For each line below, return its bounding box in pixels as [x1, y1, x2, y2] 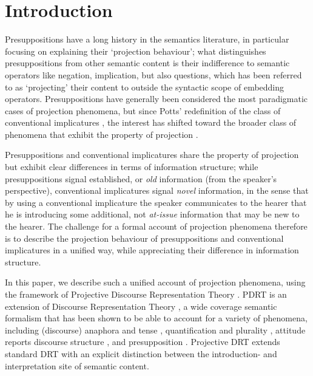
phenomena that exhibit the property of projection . [5, 128, 198, 140]
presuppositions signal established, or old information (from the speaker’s [5, 172, 277, 185]
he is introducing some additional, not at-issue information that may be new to [5, 208, 300, 220]
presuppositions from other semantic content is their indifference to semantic [5, 56, 290, 69]
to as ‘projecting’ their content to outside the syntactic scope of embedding [5, 80, 284, 93]
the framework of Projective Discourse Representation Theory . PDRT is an [5, 288, 287, 300]
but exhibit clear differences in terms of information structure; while [5, 160, 258, 173]
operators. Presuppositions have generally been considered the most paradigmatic [5, 92, 308, 105]
